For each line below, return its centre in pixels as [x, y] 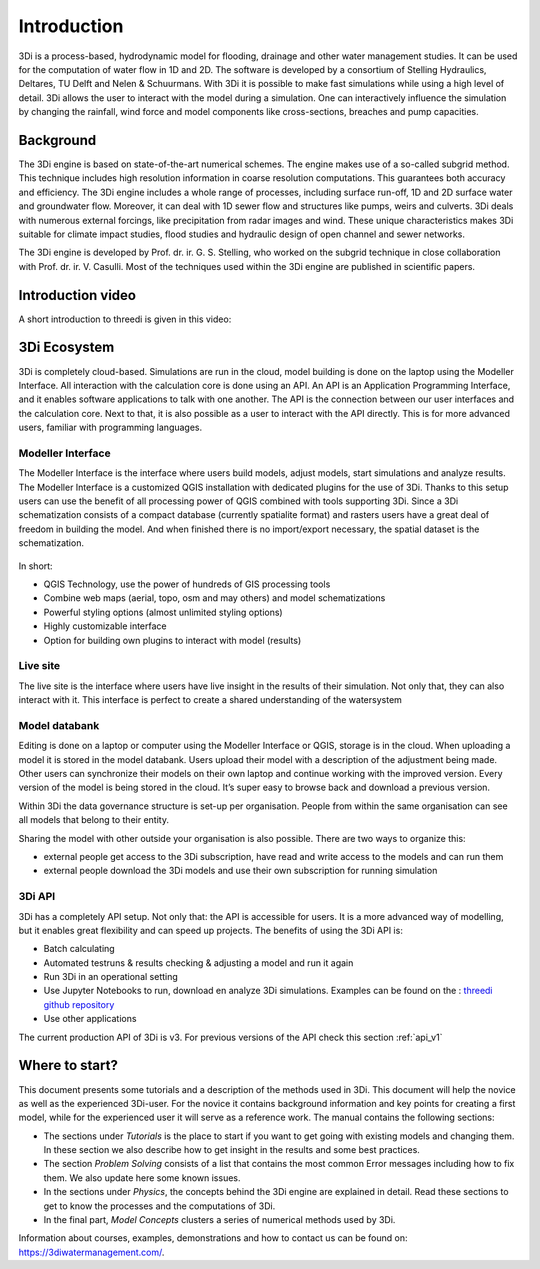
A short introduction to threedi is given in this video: [125, 319]
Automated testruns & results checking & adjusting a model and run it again [198, 962]
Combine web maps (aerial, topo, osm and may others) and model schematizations [214, 598]
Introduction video [77, 295]
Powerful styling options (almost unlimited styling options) [163, 612]
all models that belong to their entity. [94, 820]
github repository [79, 1004]
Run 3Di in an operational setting [111, 977]
